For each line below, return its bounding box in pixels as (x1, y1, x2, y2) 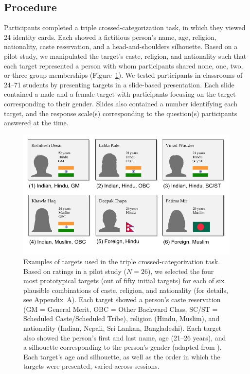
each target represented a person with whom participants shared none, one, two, (4, 60, 243, 70)
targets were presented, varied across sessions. (23, 361, 160, 371)
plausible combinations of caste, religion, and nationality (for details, (23, 285, 228, 295)
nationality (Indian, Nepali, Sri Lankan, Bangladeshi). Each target (23, 323, 222, 333)
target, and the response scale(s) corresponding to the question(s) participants (4, 108, 237, 118)
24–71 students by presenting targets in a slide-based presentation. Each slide (4, 79, 234, 89)
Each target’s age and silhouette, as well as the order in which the (23, 351, 220, 361)
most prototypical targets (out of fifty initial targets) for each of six (23, 275, 225, 286)
